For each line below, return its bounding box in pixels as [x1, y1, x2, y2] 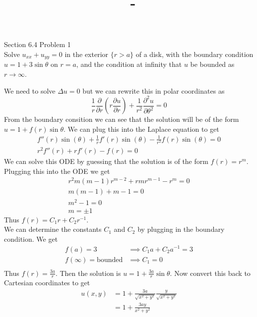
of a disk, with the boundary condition [135, 49, 254, 59]
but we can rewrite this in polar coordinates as [82, 85, 225, 96]
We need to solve [4, 85, 56, 96]
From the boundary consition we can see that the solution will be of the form [4, 114, 239, 124]
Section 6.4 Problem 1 [4, 39, 71, 50]
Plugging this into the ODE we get [4, 165, 110, 176]
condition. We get [4, 233, 58, 244]
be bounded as [190, 59, 235, 69]
